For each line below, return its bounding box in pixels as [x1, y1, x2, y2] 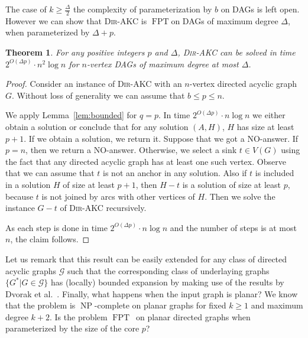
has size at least [236, 120, 294, 132]
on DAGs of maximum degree [171, 14, 278, 27]
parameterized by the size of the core [5, 322, 140, 334]
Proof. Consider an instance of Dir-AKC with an [5, 77, 182, 90]
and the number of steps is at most [170, 221, 297, 233]
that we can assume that [5, 167, 95, 179]
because [5, 190, 34, 202]
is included [255, 167, 294, 179]
